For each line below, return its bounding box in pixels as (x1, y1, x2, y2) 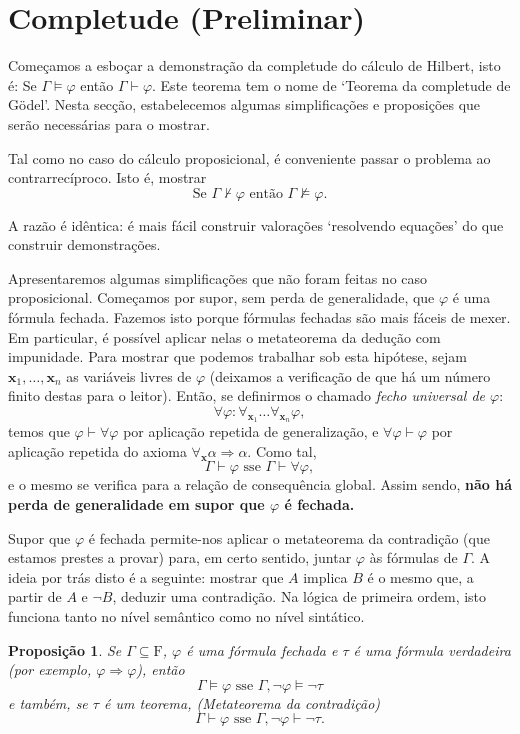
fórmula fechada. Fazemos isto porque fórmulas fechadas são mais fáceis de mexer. (8, 307, 511, 328)
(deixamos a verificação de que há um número (209, 365, 491, 386)
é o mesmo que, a (367, 566, 474, 587)
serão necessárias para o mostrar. (8, 113, 210, 134)
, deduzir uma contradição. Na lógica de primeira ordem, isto (112, 586, 487, 607)
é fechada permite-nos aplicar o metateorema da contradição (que (88, 527, 490, 548)
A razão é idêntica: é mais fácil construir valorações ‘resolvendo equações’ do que (8, 214, 504, 235)
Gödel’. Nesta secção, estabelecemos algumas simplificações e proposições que (8, 94, 481, 115)
